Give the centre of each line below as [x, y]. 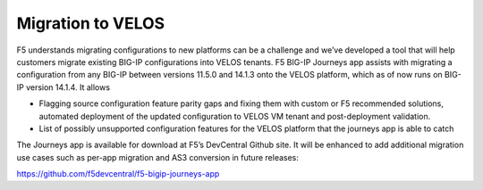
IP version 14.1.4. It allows [64, 87]
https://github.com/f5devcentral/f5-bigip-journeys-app [118, 174]
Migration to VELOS [91, 23]
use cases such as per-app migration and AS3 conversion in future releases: [158, 157]
